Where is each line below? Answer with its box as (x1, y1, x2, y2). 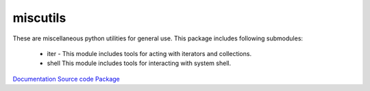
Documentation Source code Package (12, 75, 120, 83)
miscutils (12, 10, 66, 25)
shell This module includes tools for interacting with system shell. (47, 59, 232, 68)
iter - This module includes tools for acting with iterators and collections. (47, 49, 252, 57)
